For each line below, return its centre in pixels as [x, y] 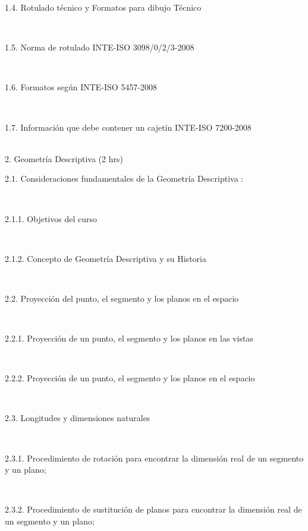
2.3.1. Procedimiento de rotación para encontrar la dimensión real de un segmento [154, 458]
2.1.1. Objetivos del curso [51, 218]
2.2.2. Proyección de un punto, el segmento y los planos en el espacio [130, 378]
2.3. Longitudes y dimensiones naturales [78, 418]
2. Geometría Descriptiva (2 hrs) [64, 158]
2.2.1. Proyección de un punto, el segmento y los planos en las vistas [129, 338]
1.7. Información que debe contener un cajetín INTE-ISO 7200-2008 [128, 127]
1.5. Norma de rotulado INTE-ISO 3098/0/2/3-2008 [100, 47]
